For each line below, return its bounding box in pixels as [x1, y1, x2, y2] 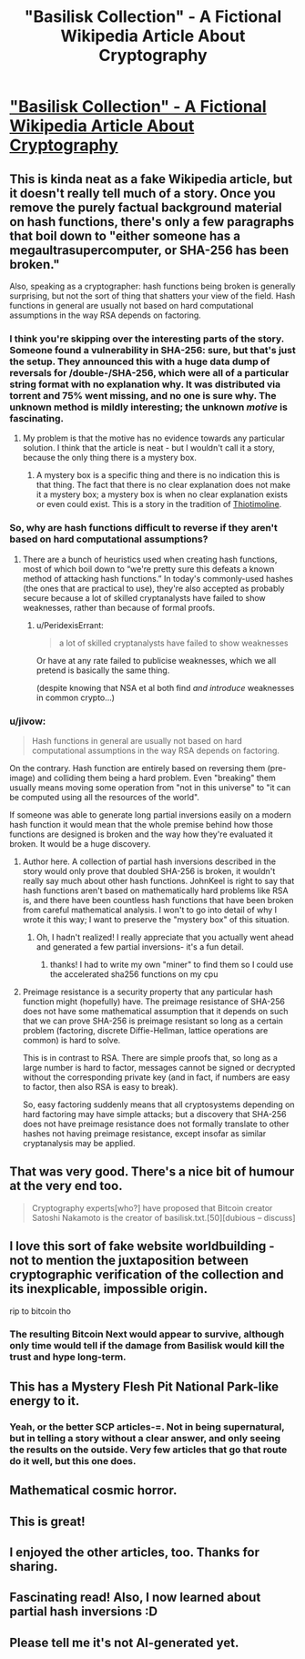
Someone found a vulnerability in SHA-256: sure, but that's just [9, 343, 296, 356]
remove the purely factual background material [9, 199, 282, 215]
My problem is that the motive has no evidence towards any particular [22, 433, 285, 443]
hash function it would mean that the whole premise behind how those [9, 819, 273, 829]
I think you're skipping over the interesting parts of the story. [9, 332, 285, 345]
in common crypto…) [36, 692, 116, 703]
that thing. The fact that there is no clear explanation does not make [36, 480, 291, 491]
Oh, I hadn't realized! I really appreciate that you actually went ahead [36, 931, 294, 942]
